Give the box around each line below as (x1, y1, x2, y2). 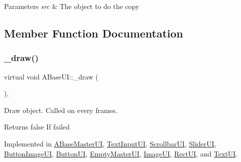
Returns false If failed (4, 121, 70, 132)
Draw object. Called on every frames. (4, 104, 118, 115)
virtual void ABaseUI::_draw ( (4, 71, 98, 81)
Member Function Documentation (4, 25, 184, 40)
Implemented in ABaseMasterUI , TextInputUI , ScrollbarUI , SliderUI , (4, 138, 217, 148)
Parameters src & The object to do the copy (4, 1, 139, 11)
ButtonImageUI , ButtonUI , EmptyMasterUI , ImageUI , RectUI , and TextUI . (4, 148, 238, 158)
